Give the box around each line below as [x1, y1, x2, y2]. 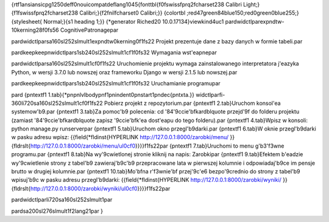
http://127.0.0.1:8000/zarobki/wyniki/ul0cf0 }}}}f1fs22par [30, 185, 171, 192]
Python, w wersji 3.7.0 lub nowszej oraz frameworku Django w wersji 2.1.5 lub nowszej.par [11, 68, 238, 76]
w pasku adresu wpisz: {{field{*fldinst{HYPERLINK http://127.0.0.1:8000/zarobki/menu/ [11, 134, 229, 141]
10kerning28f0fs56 [11, 26, 59, 34]
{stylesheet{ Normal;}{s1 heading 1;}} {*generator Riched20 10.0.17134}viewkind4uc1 [11, 18, 224, 25]
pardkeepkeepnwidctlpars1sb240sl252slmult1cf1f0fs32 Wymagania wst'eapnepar [11, 49, 218, 56]
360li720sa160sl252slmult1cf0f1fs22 [11, 99, 103, 107]
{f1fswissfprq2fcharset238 [11, 9, 79, 16]
